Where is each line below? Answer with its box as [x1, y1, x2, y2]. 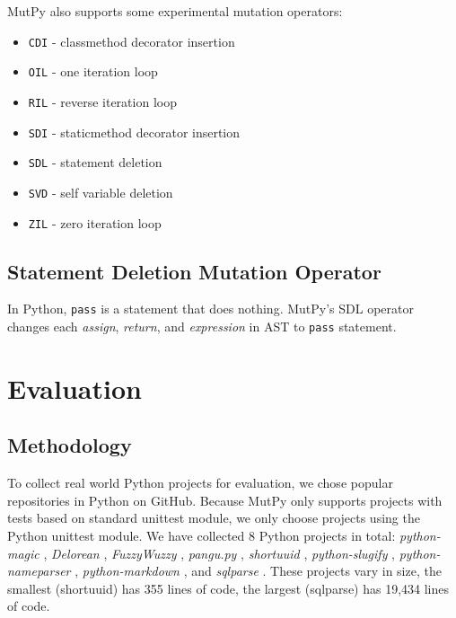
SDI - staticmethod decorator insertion [28, 122, 241, 141]
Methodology [7, 431, 132, 459]
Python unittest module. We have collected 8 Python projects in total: [7, 526, 396, 545]
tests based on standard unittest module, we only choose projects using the [7, 508, 420, 527]
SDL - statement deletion [28, 153, 162, 172]
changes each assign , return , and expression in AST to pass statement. [7, 317, 397, 336]
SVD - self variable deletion [28, 182, 173, 201]
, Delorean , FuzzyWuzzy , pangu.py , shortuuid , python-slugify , [43, 543, 396, 562]
